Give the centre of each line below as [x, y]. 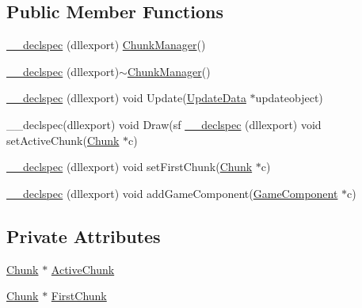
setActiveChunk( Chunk [63, 140]
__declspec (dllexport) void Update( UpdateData [126, 98]
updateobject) [289, 98]
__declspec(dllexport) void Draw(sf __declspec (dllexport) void [164, 124]
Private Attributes [84, 236]
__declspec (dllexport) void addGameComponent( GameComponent [172, 193]
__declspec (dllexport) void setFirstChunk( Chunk [130, 167]
